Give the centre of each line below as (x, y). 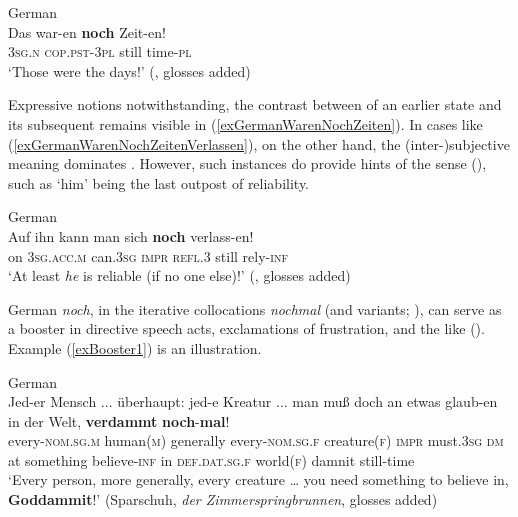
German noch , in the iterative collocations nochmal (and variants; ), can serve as (255, 308)
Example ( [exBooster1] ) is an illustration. (135, 347)
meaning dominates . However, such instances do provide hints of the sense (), (247, 163)
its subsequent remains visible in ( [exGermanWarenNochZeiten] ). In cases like (245, 123)
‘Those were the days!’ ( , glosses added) (129, 70)
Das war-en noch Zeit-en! (87, 31)
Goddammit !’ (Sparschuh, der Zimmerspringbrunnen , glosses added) (223, 499)
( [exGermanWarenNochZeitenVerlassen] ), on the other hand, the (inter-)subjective (259, 143)
